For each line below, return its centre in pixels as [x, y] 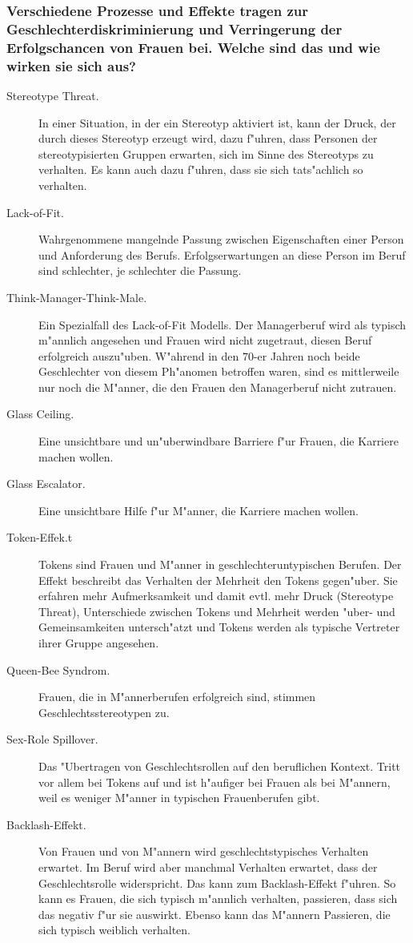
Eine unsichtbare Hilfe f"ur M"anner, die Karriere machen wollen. [198, 510]
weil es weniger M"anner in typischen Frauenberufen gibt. [179, 798]
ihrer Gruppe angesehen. [99, 643]
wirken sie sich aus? [71, 65]
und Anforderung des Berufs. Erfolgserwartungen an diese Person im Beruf [222, 254]
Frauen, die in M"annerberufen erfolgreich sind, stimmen [177, 697]
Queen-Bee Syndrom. [58, 669]
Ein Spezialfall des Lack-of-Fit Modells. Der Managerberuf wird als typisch [223, 324]
